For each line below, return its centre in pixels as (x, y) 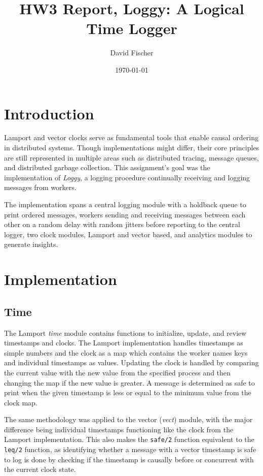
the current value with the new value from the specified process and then (117, 372)
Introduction (49, 113)
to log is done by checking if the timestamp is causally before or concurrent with (129, 459)
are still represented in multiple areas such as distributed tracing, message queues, (131, 157)
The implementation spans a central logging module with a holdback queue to (125, 204)
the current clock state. (40, 469)
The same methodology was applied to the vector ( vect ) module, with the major (128, 419)
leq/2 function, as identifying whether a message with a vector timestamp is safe (130, 449)
